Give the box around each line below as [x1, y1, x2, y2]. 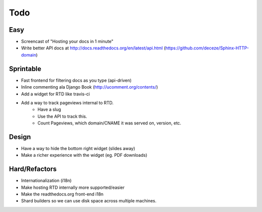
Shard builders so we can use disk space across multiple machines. [21, 198, 157, 204]
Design [9, 133, 31, 141]
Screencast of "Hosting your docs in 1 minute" [21, 39, 114, 45]
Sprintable [9, 64, 41, 73]
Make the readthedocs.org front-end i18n [21, 191, 104, 197]
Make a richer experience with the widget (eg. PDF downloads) [21, 152, 147, 158]
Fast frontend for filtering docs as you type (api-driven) [21, 77, 132, 83]
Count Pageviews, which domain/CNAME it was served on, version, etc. [37, 120, 181, 126]
